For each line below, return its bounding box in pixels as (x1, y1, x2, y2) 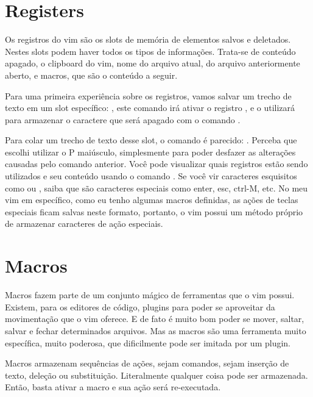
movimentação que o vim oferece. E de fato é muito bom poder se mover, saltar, (5, 312, 304, 325)
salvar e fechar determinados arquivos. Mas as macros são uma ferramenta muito (5, 324, 306, 337)
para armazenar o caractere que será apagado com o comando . (5, 113, 241, 126)
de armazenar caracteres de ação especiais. (5, 217, 163, 230)
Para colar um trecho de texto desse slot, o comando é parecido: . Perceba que (5, 134, 297, 146)
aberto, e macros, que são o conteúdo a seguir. (5, 68, 178, 81)
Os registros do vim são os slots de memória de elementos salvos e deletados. (5, 33, 291, 46)
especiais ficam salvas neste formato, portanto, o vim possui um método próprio (5, 205, 303, 218)
